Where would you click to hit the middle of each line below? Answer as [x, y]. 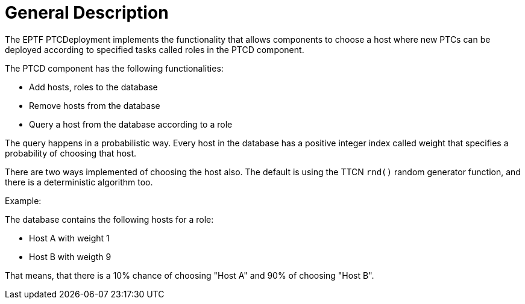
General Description [87, 13]
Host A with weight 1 [69, 238]
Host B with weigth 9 [70, 256]
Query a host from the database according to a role [131, 124]
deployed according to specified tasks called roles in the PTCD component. [155, 49]
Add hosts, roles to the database [93, 87]
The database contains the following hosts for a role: [109, 219]
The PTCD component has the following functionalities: [114, 68]
